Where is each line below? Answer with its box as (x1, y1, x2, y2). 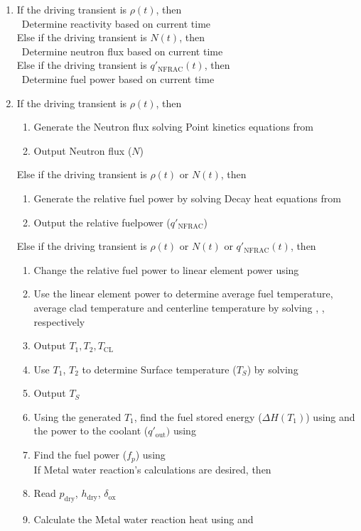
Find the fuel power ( (33, 447, 127, 462)
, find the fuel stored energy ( (134, 409, 262, 424)
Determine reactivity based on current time (21, 16, 211, 31)
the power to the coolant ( (33, 423, 149, 438)
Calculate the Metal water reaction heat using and (33, 511, 254, 526)
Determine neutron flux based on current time (21, 43, 223, 58)
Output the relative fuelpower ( (33, 214, 171, 229)
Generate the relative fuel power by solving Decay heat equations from (33, 190, 341, 205)
